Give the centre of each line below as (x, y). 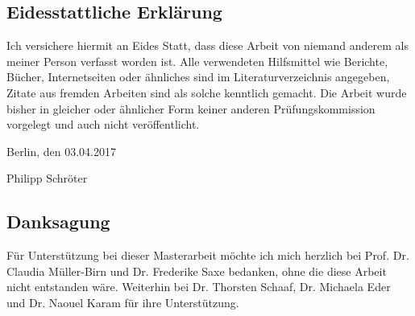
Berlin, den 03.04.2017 (61, 151)
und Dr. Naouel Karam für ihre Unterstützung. (123, 302)
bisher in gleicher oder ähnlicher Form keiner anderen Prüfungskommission (191, 108)
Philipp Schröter (47, 178)
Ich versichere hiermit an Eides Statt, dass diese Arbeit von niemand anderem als (207, 45)
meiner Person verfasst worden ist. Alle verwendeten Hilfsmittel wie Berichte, (197, 61)
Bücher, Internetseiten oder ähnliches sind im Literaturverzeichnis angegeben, (198, 77)
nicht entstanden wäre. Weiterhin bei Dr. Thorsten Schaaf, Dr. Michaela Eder (199, 287)
